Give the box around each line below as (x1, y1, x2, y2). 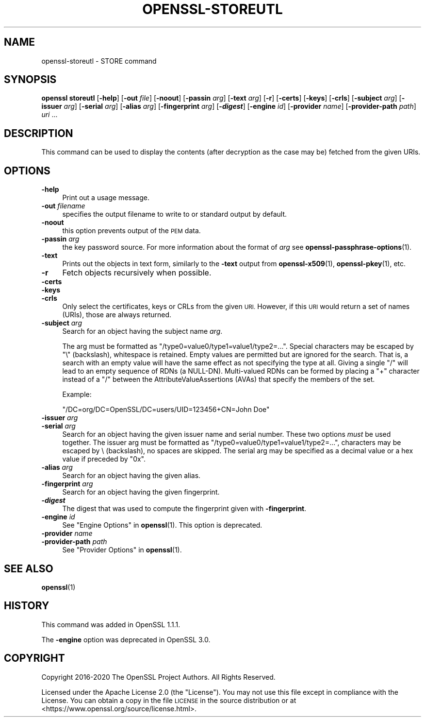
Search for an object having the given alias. (62, 471, 201, 480)
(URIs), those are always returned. (62, 310, 172, 319)
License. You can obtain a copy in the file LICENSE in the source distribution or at (41, 696, 296, 704)
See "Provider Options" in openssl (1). (62, 546, 182, 554)
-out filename (41, 202, 85, 210)
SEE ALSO (4, 562, 53, 575)
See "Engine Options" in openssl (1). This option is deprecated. (62, 521, 262, 530)
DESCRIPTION (4, 127, 73, 139)
